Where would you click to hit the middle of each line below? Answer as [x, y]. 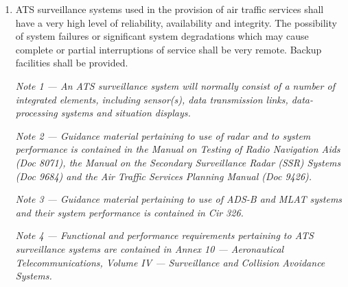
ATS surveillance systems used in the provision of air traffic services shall [170, 9]
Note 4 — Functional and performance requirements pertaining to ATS [164, 235]
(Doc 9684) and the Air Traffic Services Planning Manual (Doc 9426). [164, 176]
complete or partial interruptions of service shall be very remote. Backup [169, 49]
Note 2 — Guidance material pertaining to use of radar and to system [163, 135]
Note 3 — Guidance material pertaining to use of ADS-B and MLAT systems [179, 199]
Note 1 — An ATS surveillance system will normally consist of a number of [175, 85]
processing [36, 113]
